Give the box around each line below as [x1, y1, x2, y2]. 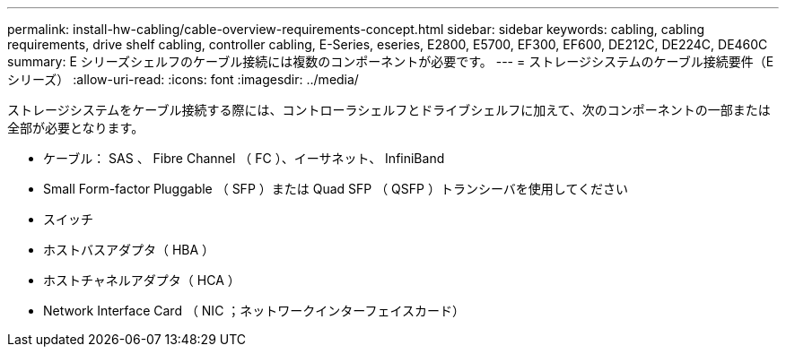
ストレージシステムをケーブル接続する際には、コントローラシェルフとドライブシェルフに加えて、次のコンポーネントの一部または [7, 102, 771, 117]
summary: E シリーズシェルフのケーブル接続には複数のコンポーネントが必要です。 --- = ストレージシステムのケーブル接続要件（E [7, 54, 774, 69]
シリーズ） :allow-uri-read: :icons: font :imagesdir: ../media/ [7, 72, 359, 87]
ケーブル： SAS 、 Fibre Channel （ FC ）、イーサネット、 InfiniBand [43, 151, 445, 166]
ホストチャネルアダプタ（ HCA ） [43, 272, 240, 288]
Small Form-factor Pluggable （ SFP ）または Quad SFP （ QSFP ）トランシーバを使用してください [43, 181, 628, 196]
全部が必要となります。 [7, 120, 144, 135]
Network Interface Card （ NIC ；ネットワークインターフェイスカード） [43, 303, 466, 318]
